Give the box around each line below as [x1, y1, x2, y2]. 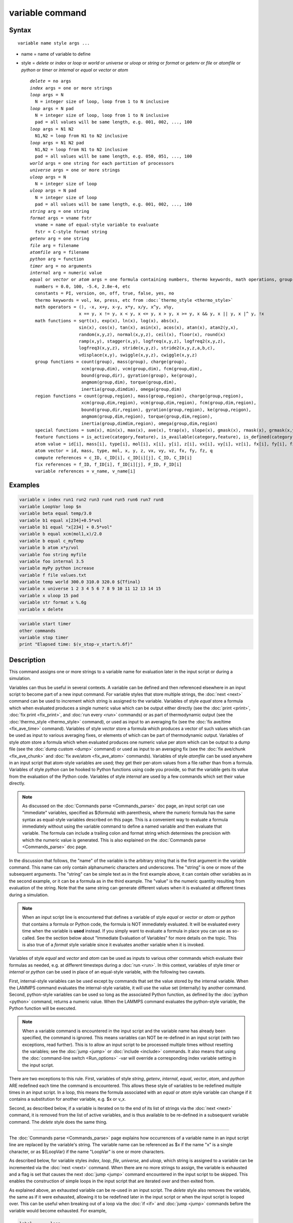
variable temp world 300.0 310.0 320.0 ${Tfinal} [19, 579, 141, 585]
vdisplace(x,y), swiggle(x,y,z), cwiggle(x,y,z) [79, 352, 197, 358]
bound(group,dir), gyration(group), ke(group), [81, 372, 197, 378]
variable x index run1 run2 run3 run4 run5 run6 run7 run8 [19, 497, 164, 502]
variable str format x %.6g [19, 600, 86, 605]
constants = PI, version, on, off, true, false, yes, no [35, 291, 174, 296]
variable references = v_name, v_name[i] [35, 469, 136, 474]
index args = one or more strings [30, 85, 112, 91]
